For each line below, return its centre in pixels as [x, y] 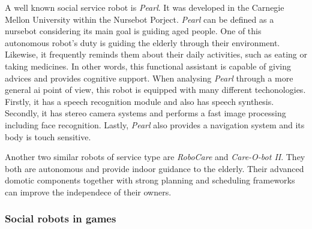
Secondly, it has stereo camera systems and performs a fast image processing [145, 113]
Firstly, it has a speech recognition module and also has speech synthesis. [139, 101]
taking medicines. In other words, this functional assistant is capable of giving [148, 66]
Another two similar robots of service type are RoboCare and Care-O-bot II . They [155, 157]
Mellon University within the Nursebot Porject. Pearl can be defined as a [139, 19]
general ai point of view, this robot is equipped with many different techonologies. [155, 90]
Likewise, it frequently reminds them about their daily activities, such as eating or [156, 54]
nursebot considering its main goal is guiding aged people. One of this [133, 31]
